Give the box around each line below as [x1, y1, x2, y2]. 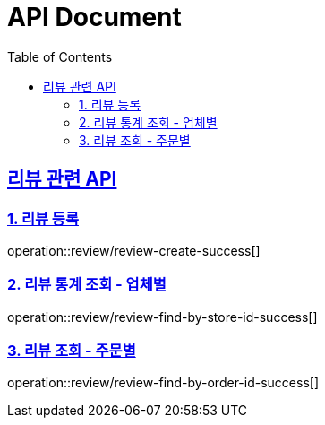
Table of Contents [7, 48, 113, 65]
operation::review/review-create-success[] [7, 242, 261, 258]
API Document [7, 2, 182, 32]
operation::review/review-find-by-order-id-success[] [7, 375, 320, 391]
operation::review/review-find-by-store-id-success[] [7, 308, 318, 325]
